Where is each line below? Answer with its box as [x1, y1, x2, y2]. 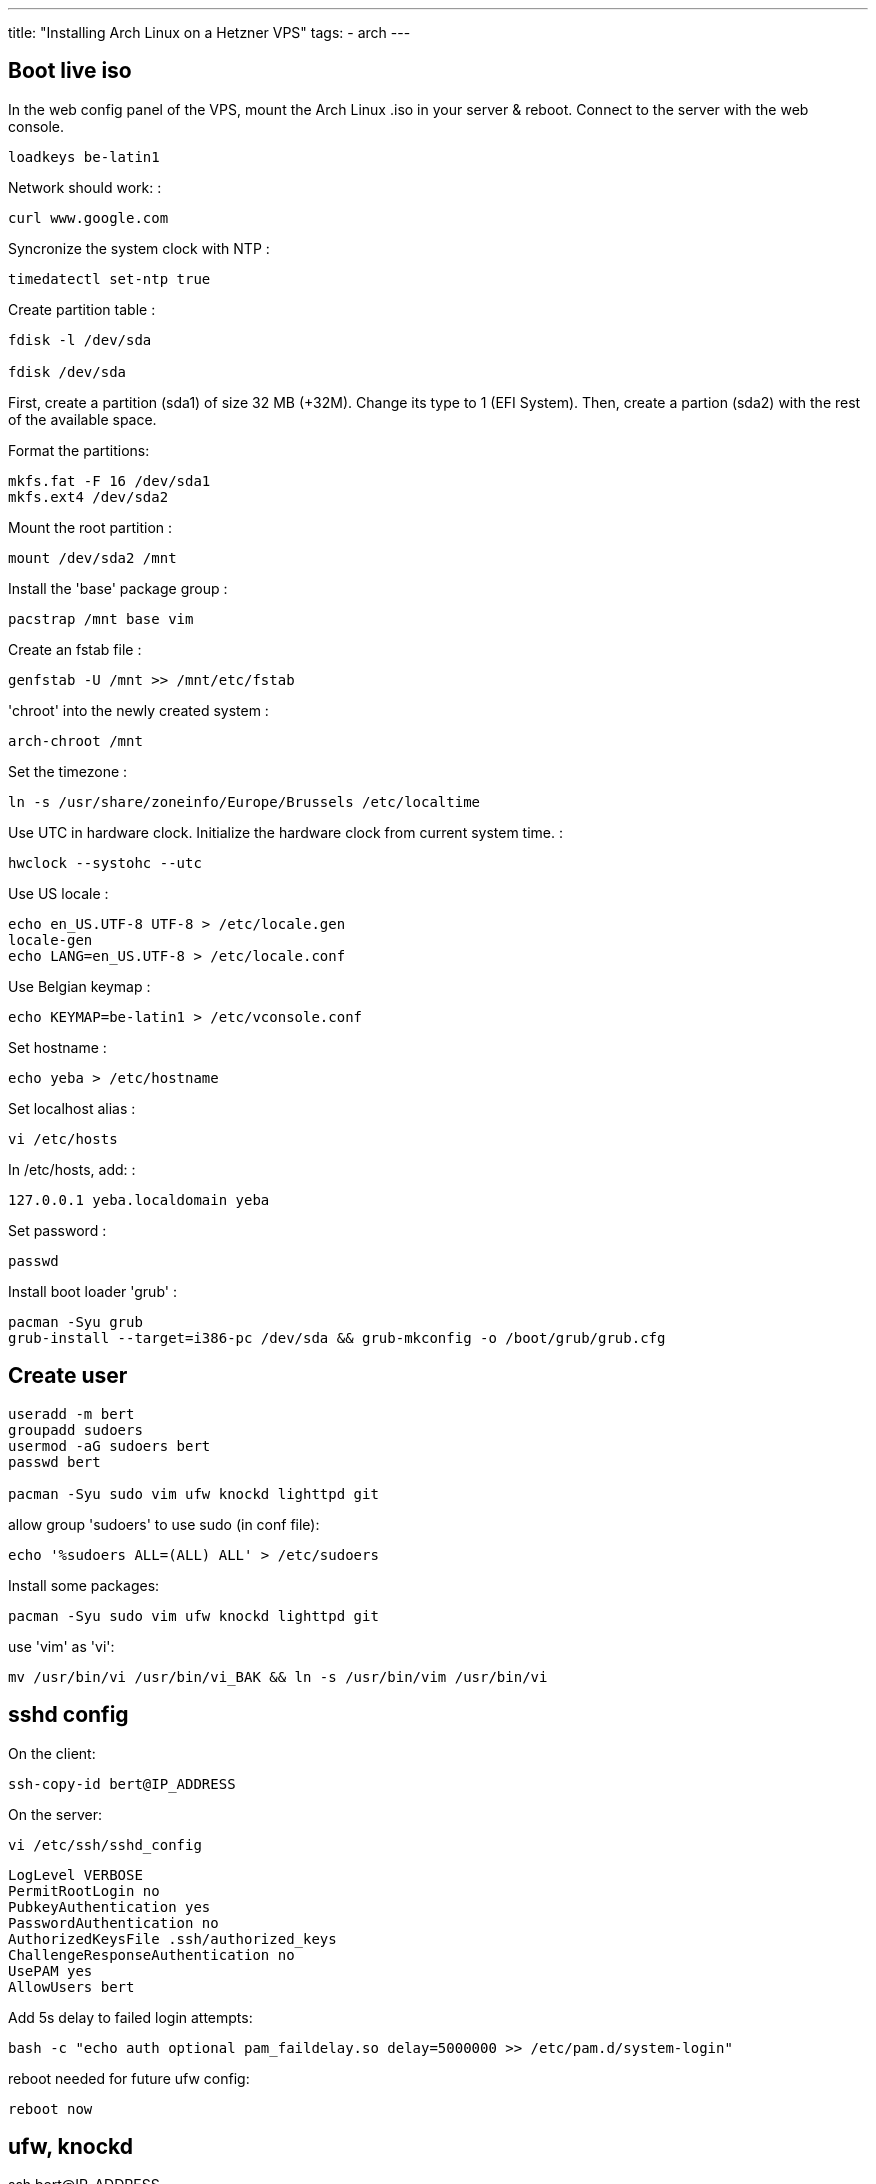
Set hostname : [8, 1038, 107, 1056]
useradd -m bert [8, 1405, 135, 1422]
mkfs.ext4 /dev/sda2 [8, 488, 169, 505]
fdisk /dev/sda [8, 363, 127, 380]
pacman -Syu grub [8, 1313, 143, 1330]
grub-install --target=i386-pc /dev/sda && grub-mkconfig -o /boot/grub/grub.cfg [8, 1329, 666, 1346]
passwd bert [8, 1453, 101, 1470]
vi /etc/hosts [8, 1130, 118, 1147]
